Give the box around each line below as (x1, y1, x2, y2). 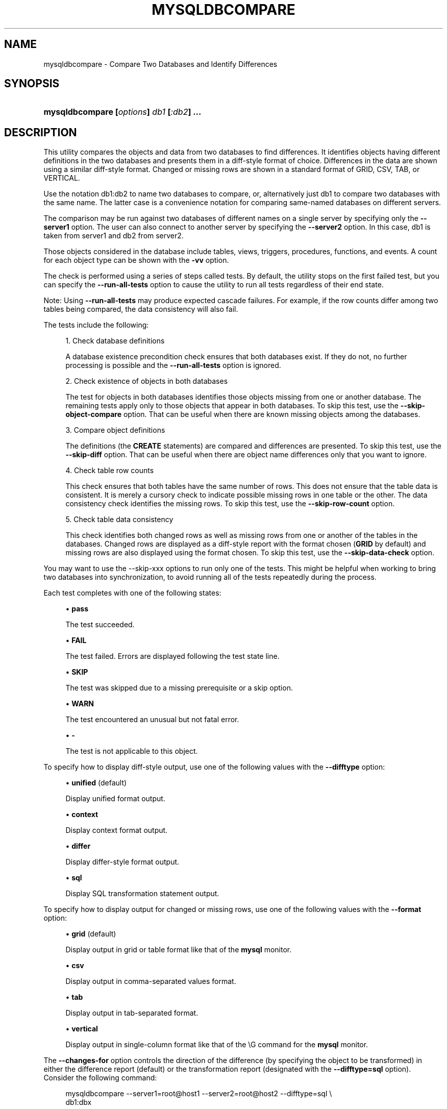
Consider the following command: (43, 1073, 157, 1082)
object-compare (65, 410, 122, 419)
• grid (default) (65, 929, 116, 939)
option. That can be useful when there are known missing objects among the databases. (123, 410, 420, 419)
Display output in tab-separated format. (65, 1008, 198, 1018)
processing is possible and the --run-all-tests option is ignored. (65, 361, 281, 370)
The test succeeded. (65, 620, 135, 629)
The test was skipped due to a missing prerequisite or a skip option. (65, 683, 293, 693)
